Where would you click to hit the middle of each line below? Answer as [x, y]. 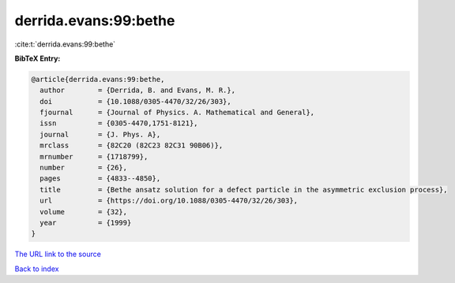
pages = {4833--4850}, [100, 179]
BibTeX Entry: [38, 58]
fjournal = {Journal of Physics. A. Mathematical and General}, [177, 113]
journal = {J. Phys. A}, [100, 134]
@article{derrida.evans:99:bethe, [98, 79]
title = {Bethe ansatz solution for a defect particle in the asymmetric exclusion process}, [244, 190]
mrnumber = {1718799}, [94, 156]
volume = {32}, [84, 212]
